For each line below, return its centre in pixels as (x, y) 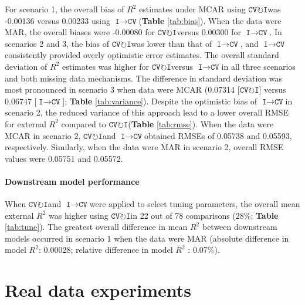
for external (26, 123)
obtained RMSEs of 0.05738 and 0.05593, (218, 135)
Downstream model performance (72, 181)
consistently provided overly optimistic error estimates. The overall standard (142, 55)
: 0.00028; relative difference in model (106, 250)
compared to (84, 123)
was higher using (79, 215)
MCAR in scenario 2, (43, 135)
